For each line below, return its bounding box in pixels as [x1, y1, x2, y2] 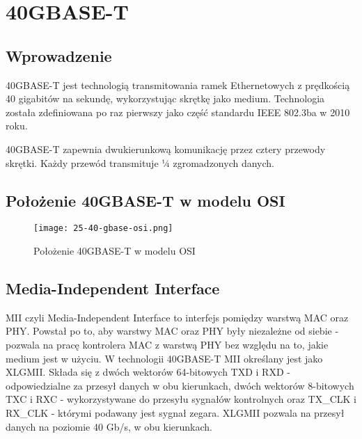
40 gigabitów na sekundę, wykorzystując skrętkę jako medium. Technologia [6, 91, 325, 106]
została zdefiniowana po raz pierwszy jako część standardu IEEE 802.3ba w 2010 [6, 104, 350, 119]
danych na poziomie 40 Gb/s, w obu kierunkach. [6, 419, 212, 433]
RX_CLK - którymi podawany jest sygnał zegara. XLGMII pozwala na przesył [6, 405, 345, 420]
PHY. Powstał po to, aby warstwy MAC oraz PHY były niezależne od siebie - [6, 324, 339, 338]
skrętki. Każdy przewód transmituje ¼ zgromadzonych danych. [6, 155, 274, 170]
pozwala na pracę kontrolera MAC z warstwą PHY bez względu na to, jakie [6, 337, 329, 351]
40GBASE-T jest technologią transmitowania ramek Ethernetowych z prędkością [6, 77, 350, 92]
